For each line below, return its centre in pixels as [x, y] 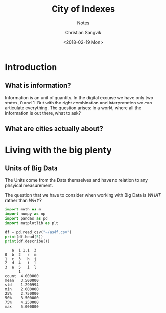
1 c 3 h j [21, 259]
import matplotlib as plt [32, 223]
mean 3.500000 [22, 281]
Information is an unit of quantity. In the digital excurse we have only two [79, 97]
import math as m [23, 209]
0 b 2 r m [21, 255]
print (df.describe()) [28, 241]
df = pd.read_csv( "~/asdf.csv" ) [38, 232]
